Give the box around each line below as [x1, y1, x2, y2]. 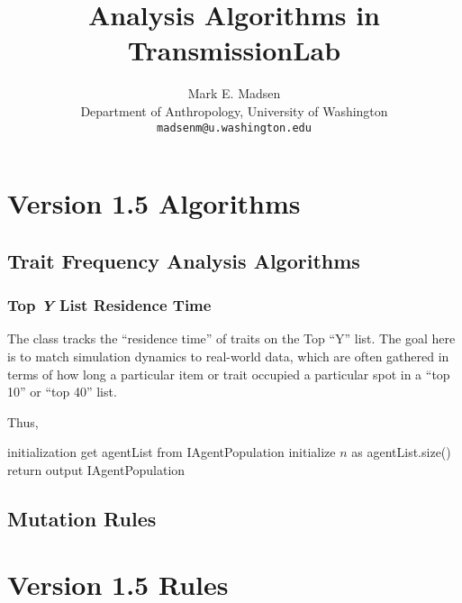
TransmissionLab [127, 32, 341, 69]
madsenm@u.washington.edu [157, 121, 312, 134]
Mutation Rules [7, 504, 157, 532]
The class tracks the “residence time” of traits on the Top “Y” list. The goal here [7, 329, 456, 348]
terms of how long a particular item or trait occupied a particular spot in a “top [7, 364, 450, 383]
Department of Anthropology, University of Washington [80, 101, 388, 120]
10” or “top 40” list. [7, 382, 117, 401]
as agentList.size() [351, 443, 451, 461]
